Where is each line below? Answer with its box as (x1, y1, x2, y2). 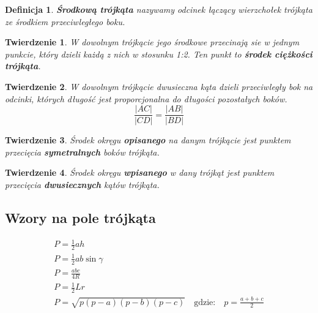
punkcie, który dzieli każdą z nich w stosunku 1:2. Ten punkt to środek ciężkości (5, 47, 312, 60)
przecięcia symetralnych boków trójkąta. (5, 145, 160, 158)
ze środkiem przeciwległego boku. (5, 15, 125, 28)
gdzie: (194, 298, 216, 307)
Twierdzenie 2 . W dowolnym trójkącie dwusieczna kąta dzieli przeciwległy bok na (5, 80, 313, 92)
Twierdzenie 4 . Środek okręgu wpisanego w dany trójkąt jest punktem (5, 166, 275, 179)
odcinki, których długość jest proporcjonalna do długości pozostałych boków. (5, 92, 287, 105)
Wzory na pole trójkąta (5, 208, 156, 227)
